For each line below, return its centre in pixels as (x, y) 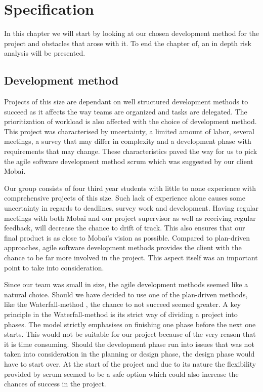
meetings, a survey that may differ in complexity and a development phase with (128, 141)
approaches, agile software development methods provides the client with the (123, 247)
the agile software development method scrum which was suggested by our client (129, 161)
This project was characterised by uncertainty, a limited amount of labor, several (129, 131)
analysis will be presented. (45, 53)
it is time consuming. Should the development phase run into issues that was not (129, 344)
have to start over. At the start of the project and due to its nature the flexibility (130, 363)
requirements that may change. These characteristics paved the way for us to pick (131, 151)
